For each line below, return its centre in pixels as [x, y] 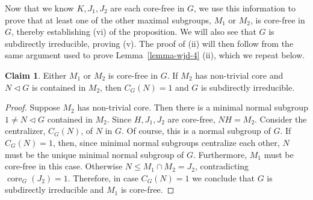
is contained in [59, 87]
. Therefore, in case [103, 177]
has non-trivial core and [239, 75]
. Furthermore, [220, 154]
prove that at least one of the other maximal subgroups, [108, 20]
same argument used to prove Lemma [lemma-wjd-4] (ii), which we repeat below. [155, 55]
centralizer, [25, 131]
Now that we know [39, 8]
